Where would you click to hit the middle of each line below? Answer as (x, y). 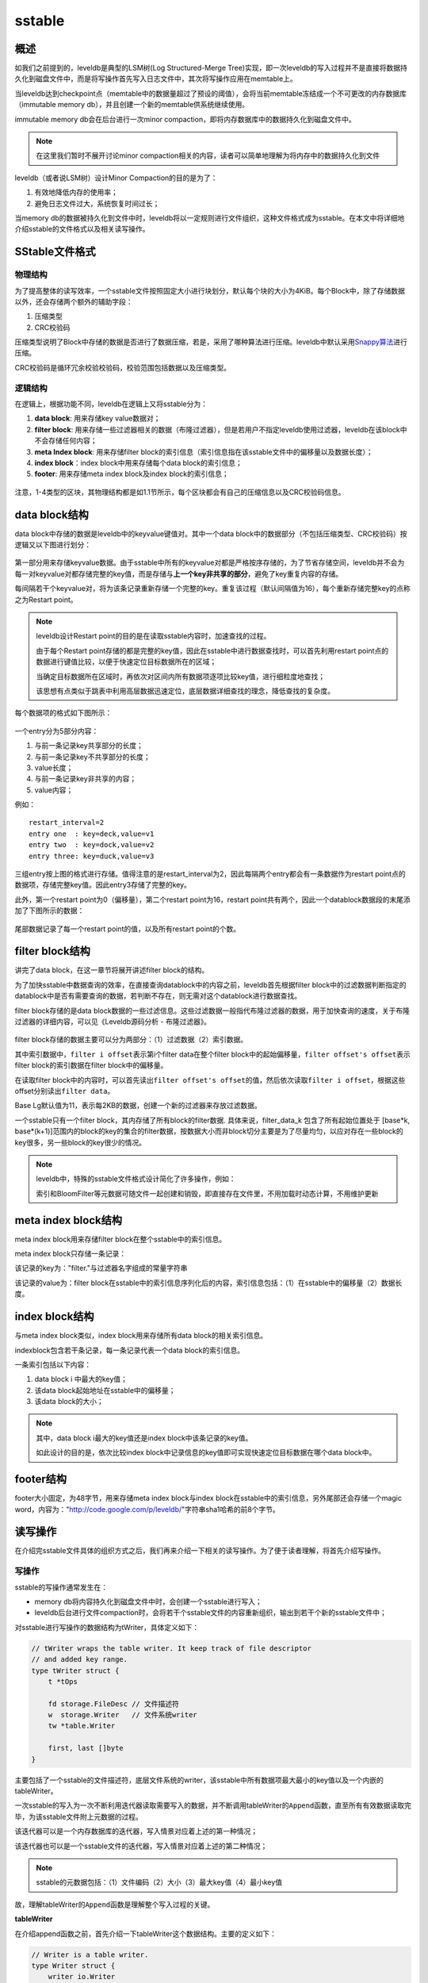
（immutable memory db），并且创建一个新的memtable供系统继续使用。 (132, 105)
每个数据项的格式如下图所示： (63, 713)
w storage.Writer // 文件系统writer (122, 1715)
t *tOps (63, 1681)
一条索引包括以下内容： (53, 1364)
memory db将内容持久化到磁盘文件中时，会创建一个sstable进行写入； (148, 1601)
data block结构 (52, 514)
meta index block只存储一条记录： (71, 1254)
